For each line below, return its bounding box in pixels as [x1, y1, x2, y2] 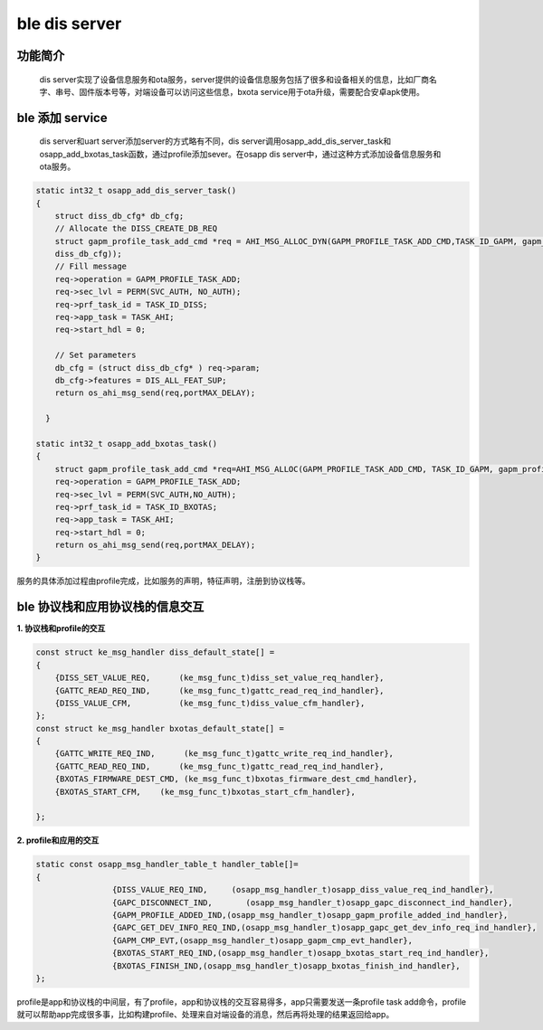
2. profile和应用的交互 [16, 835, 100, 846]
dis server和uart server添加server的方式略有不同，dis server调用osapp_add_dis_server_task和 [39, 136, 392, 146]
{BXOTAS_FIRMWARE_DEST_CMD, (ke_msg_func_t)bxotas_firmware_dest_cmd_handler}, [54, 774, 418, 784]
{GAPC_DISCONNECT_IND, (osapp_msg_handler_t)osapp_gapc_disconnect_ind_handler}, [111, 897, 513, 908]
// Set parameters [54, 350, 137, 361]
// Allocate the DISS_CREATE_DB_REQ [54, 223, 217, 234]
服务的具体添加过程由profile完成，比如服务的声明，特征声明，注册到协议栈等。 [16, 575, 311, 587]
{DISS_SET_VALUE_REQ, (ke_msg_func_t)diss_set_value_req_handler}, [54, 673, 385, 683]
